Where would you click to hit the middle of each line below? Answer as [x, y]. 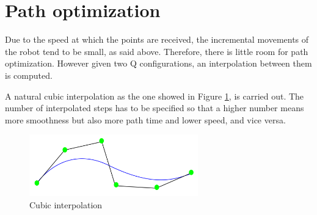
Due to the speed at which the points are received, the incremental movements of [157, 39]
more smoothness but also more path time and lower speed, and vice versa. [145, 119]
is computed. [29, 75]
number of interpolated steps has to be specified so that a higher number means [155, 108]
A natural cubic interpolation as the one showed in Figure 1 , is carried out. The [155, 96]
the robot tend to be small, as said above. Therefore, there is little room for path [157, 51]
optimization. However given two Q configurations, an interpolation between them [158, 63]
